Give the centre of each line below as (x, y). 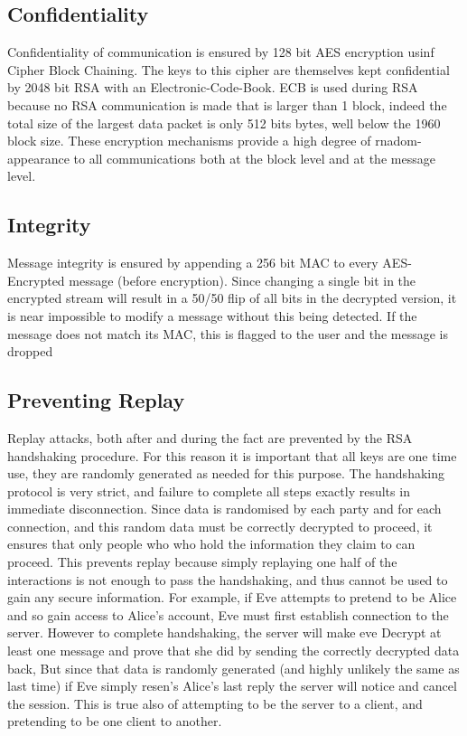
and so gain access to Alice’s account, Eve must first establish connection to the (228, 614)
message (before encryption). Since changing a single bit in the (243, 280)
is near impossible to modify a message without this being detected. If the (212, 315)
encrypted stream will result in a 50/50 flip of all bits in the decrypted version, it (232, 298)
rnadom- (398, 141)
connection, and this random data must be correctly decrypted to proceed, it (220, 526)
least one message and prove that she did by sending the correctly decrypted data (233, 651)
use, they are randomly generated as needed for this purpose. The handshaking (226, 473)
